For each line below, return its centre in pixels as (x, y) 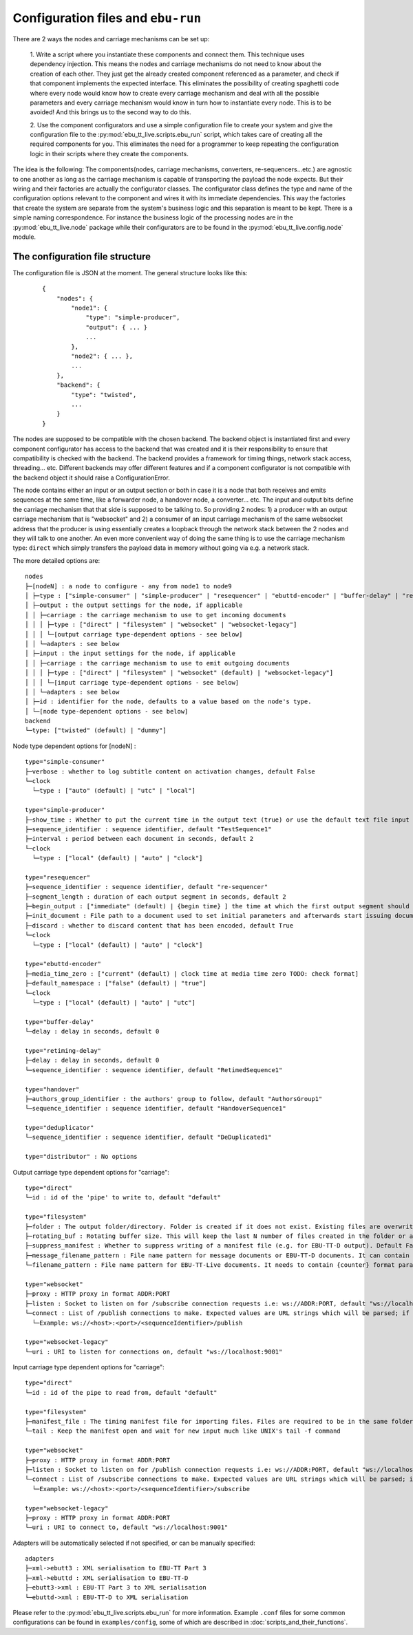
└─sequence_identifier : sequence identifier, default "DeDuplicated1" (148, 1137)
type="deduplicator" (60, 1128)
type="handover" (52, 1089)
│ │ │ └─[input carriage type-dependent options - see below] (132, 682)
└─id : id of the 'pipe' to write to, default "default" (123, 1198)
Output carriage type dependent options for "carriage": (91, 1172)
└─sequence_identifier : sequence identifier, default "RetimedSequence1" (154, 1070)
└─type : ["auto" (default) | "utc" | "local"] (114, 791)
